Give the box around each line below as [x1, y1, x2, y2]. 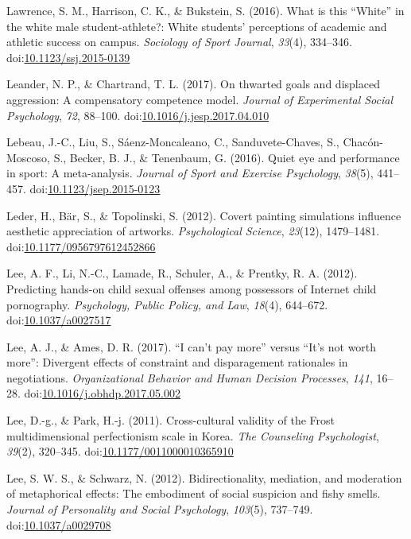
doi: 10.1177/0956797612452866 [6, 238, 156, 254]
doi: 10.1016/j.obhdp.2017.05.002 [24, 385, 181, 401]
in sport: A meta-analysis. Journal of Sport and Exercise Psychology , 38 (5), [6, 165, 374, 181]
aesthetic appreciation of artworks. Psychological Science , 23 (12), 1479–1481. [6, 223, 380, 239]
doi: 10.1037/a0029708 [6, 516, 111, 533]
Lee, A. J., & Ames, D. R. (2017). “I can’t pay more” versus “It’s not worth [6, 338, 377, 355]
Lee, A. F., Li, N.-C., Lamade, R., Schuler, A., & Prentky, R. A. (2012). [6, 265, 358, 281]
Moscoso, [6, 149, 50, 165]
